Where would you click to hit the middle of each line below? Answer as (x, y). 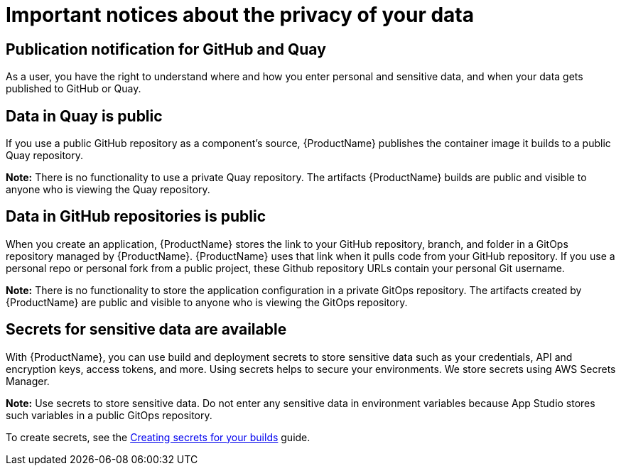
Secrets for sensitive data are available (146, 330)
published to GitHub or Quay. (74, 89)
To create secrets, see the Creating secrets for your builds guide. (158, 437)
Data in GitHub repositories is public (136, 217)
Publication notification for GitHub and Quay (166, 49)
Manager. (28, 381)
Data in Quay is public (84, 116)
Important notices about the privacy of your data (240, 15)
